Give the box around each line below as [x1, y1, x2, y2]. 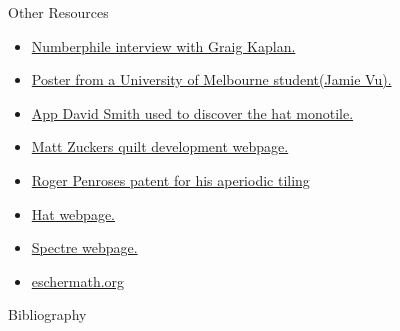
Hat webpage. [31, 203, 116, 224]
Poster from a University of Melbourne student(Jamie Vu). [31, 69, 392, 90]
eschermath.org [31, 270, 125, 291]
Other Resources [8, 2, 109, 22]
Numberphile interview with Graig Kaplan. [31, 35, 296, 56]
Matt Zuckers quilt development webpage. [31, 136, 289, 157]
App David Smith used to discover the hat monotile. [31, 102, 354, 123]
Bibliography [8, 304, 87, 325]
